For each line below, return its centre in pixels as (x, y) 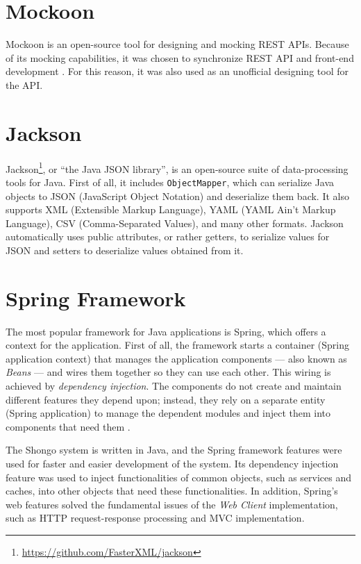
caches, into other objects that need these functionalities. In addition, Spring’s (172, 491)
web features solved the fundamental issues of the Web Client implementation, (172, 504)
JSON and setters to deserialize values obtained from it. (125, 250)
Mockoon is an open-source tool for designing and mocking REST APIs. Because (177, 44)
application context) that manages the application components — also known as (176, 358)
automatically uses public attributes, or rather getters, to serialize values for (168, 237)
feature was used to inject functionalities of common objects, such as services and (179, 477)
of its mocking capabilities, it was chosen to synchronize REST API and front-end (180, 57)
